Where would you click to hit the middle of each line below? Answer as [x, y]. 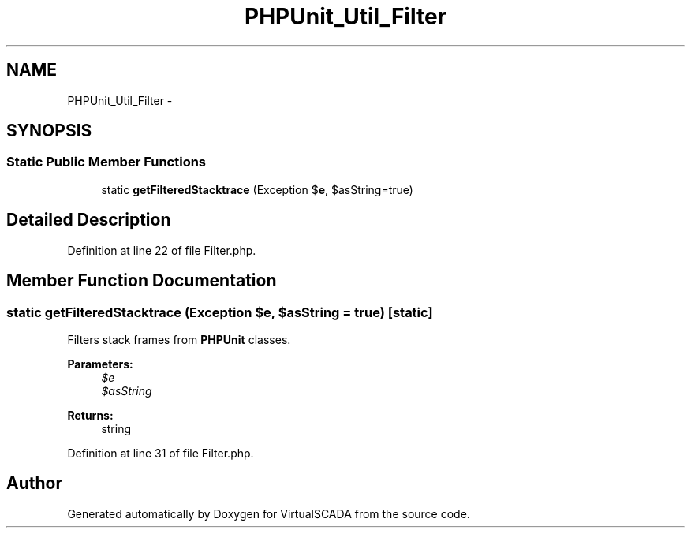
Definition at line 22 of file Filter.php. [162, 250]
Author [34, 484]
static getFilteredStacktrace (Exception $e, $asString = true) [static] [220, 312]
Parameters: [100, 364]
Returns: [90, 415]
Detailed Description [89, 220]
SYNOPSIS [49, 131]
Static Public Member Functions [106, 162]
